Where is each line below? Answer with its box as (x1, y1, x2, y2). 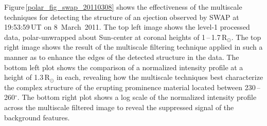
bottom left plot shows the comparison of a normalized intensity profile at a (4, 61, 243, 72)
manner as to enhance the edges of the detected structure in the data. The (4, 51, 239, 62)
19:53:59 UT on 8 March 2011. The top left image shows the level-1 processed (4, 22, 250, 32)
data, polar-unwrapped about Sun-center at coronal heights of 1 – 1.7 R (4, 31, 227, 42)
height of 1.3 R (4, 72, 50, 82)
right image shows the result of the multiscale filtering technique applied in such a (4, 41, 263, 52)
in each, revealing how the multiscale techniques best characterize (56, 72, 263, 82)
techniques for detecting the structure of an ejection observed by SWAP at (4, 11, 239, 22)
